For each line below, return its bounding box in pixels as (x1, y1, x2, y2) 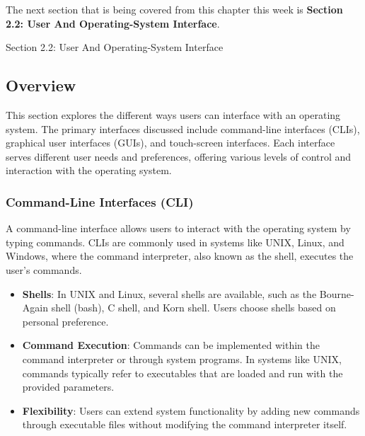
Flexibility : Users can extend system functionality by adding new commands (22, 403, 360, 418)
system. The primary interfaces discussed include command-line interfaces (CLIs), (6, 121, 360, 136)
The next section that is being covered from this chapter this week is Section (6, 2, 343, 16)
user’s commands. (6, 262, 82, 277)
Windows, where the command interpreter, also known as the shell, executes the (6, 248, 354, 263)
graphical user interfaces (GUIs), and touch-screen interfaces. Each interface (6, 135, 335, 150)
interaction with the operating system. (6, 163, 172, 178)
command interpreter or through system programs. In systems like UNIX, (22, 351, 342, 366)
